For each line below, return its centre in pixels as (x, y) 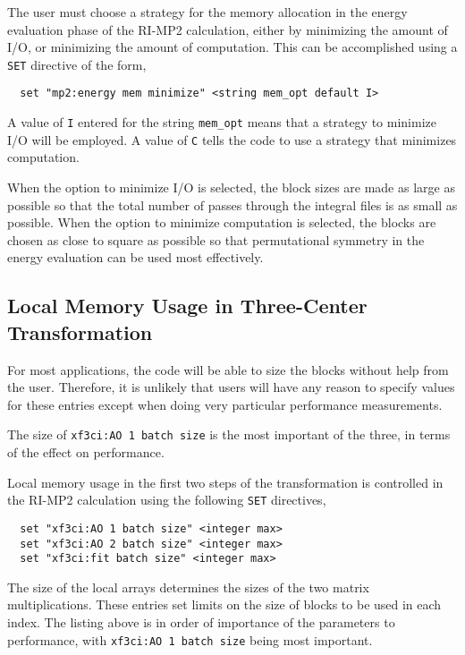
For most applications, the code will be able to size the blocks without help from (228, 369)
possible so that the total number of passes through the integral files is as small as (232, 204)
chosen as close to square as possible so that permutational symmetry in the (216, 239)
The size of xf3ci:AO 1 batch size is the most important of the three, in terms (229, 434)
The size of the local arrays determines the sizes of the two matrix (188, 587)
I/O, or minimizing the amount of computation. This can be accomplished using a (232, 47)
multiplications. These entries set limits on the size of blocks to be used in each (224, 604)
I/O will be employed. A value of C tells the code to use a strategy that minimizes (232, 139)
